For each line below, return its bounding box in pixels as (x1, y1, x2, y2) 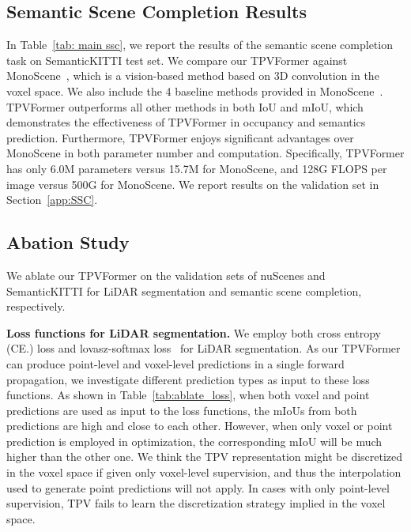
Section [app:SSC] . (6, 191, 98, 208)
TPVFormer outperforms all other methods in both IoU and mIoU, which (6, 98, 364, 115)
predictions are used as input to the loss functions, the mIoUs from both (6, 402, 357, 418)
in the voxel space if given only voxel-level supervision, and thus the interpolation (6, 464, 402, 481)
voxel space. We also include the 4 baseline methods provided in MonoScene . (6, 82, 383, 99)
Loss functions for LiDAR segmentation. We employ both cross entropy (6, 324, 381, 341)
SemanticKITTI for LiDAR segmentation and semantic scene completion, (6, 282, 362, 299)
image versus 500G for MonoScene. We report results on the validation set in (6, 175, 379, 192)
